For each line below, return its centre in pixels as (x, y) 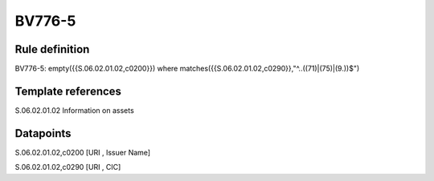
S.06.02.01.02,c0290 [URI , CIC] (68, 167)
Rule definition (52, 49)
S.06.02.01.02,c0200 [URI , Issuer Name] (83, 152)
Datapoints (43, 133)
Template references (68, 91)
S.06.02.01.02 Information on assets (74, 110)
